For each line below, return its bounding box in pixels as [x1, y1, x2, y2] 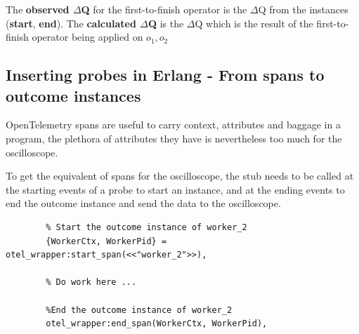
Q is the [148, 15, 184, 30]
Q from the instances [258, 2, 348, 16]
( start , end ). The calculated [6, 15, 136, 30]
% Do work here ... [46, 277, 137, 288]
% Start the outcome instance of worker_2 [46, 222, 247, 232]
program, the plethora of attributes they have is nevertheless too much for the [6, 131, 342, 145]
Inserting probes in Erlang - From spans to [6, 64, 325, 86]
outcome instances [6, 84, 141, 106]
